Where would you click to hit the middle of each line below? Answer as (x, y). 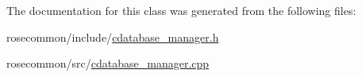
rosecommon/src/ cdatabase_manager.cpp (108, 63)
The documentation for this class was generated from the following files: (181, 10)
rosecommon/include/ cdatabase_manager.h (113, 37)
